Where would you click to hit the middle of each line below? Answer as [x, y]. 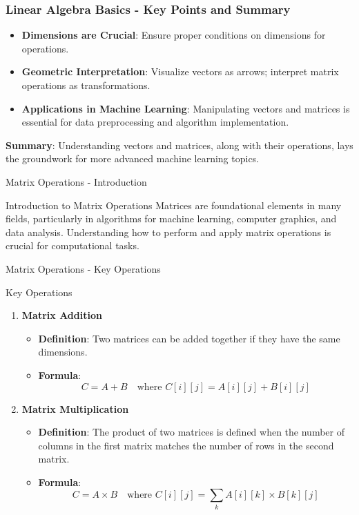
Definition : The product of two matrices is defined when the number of [191, 432]
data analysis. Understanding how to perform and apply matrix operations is [168, 232]
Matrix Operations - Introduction [76, 181]
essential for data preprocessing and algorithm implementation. [155, 122]
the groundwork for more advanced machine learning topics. [133, 158]
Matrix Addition [62, 315]
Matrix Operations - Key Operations [83, 268]
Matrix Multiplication [75, 408]
